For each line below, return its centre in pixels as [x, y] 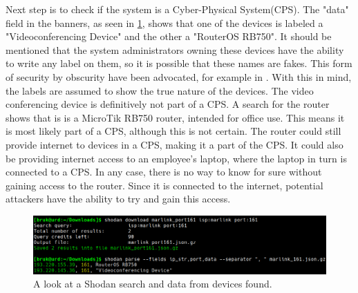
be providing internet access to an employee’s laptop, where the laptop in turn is [176, 158]
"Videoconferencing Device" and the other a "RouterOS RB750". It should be [169, 36]
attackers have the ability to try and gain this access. [118, 199]
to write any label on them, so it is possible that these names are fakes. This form [179, 63]
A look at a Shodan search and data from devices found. [153, 284]
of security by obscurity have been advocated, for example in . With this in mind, [179, 76]
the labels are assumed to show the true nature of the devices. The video [160, 90]
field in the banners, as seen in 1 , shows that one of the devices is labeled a [164, 22]
